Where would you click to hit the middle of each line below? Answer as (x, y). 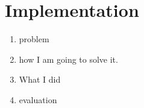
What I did (40, 79)
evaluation (38, 99)
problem (34, 39)
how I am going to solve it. (68, 59)
